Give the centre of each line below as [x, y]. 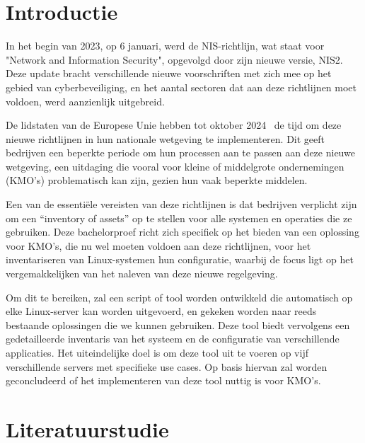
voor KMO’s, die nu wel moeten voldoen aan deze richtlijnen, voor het [158, 245]
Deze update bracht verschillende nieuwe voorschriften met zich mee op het [169, 73]
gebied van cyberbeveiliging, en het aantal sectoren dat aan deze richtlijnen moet [181, 87]
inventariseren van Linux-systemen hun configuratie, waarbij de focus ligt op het [180, 259]
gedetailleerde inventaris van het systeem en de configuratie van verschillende [173, 339]
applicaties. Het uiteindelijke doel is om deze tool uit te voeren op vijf [157, 352]
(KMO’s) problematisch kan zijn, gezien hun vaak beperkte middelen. [157, 180]
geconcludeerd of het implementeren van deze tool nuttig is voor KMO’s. [163, 380]
